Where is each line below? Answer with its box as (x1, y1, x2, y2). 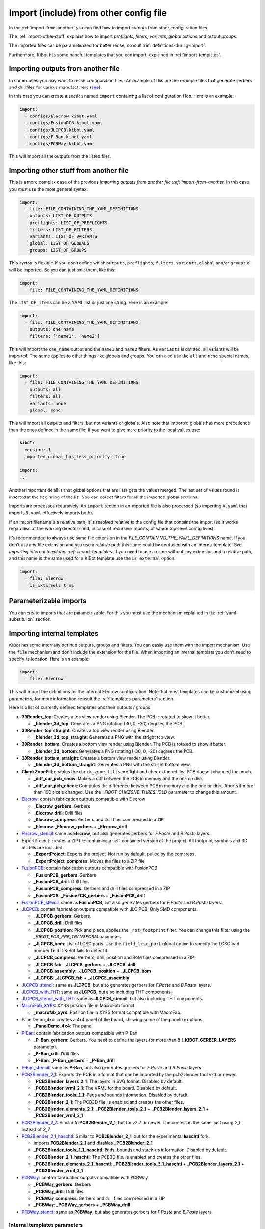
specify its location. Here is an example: (9, 656, 90, 662)
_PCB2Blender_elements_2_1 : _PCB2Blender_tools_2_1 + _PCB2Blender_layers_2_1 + (33, 1106, 209, 1112)
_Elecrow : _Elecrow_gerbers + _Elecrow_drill (33, 823, 127, 829)
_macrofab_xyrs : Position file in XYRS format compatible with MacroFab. (33, 1009, 182, 1015)
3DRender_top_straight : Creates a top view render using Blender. (21, 728, 155, 733)
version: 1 (25, 447, 51, 452)
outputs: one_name (29, 326, 74, 332)
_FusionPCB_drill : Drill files (33, 879, 89, 884)
